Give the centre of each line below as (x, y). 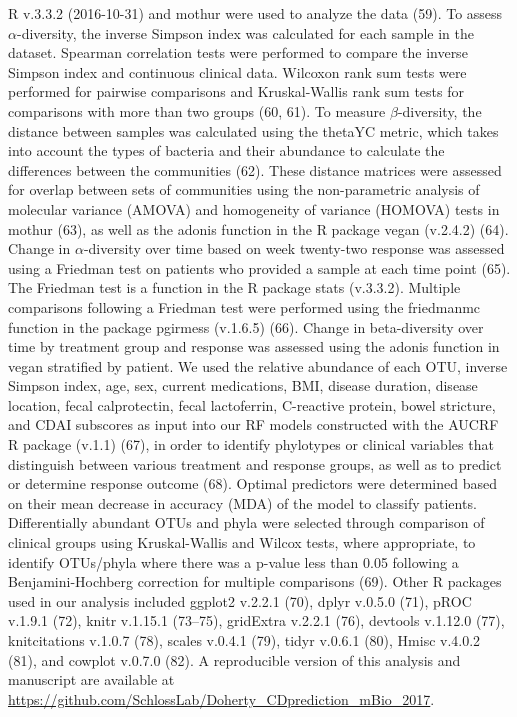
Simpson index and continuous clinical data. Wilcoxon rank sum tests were (237, 71)
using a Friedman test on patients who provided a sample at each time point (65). (259, 267)
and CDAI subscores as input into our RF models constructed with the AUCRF (253, 424)
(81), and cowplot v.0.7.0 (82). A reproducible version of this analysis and (234, 659)
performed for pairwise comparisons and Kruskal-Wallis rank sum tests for (236, 91)
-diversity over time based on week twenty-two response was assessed (294, 248)
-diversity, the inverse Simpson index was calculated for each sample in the (245, 32)
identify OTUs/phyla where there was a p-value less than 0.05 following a (233, 561)
